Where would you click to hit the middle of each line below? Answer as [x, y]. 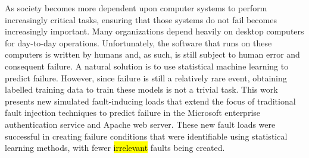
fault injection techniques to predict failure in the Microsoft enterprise [133, 113]
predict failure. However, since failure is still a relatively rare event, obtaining [146, 78]
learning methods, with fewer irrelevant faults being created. [115, 148]
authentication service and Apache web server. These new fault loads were [140, 124]
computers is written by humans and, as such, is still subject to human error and [152, 54]
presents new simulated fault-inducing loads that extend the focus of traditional [150, 101]
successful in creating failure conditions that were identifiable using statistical [146, 136]
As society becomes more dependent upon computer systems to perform [136, 8]
